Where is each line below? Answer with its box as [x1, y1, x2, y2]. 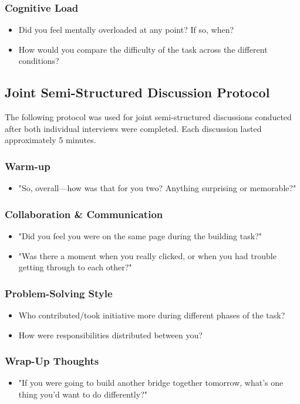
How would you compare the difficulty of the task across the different [18, 43, 268, 55]
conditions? [18, 55, 59, 67]
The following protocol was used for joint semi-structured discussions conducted [5, 111, 292, 123]
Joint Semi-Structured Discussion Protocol [5, 83, 270, 101]
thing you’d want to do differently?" [18, 388, 147, 400]
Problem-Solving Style [5, 286, 113, 300]
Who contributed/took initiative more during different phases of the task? [18, 309, 285, 321]
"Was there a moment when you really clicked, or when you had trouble [18, 249, 277, 262]
